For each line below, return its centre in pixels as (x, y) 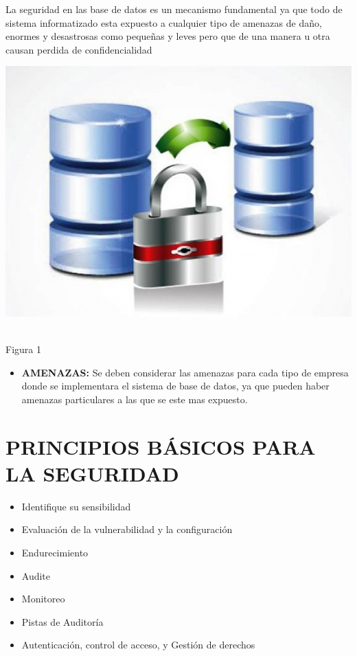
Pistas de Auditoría (62, 621)
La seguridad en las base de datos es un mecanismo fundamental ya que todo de (174, 9)
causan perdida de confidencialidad (79, 49)
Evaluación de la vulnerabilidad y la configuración (127, 529)
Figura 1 (23, 349)
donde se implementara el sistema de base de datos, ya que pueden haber (175, 386)
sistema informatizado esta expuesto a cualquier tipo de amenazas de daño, (164, 22)
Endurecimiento (55, 553)
